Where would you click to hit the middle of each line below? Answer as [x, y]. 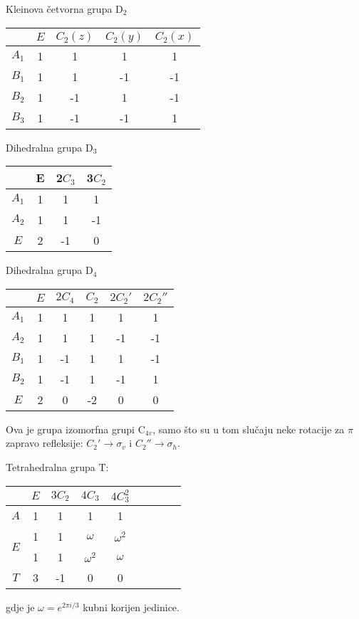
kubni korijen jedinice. [131, 607]
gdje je [20, 607]
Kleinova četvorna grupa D [64, 9]
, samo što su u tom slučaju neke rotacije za [249, 429]
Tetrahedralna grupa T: [57, 466]
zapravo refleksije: [45, 443]
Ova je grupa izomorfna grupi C [76, 429]
